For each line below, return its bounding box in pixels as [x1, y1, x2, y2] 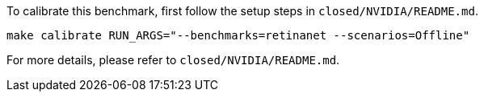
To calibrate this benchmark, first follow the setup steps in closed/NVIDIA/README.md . [6, 4, 478, 18]
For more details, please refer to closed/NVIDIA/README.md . [6, 53, 340, 67]
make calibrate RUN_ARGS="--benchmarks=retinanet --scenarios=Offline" [6, 29, 470, 42]
